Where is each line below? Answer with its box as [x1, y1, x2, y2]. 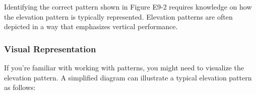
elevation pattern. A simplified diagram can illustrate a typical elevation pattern [4, 72, 252, 82]
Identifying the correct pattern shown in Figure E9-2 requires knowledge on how [4, 2, 252, 12]
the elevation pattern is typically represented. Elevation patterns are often [4, 11, 233, 22]
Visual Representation [4, 42, 96, 55]
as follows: [4, 82, 36, 92]
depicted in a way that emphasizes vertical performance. [4, 21, 178, 32]
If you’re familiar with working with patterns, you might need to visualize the [4, 62, 244, 72]
